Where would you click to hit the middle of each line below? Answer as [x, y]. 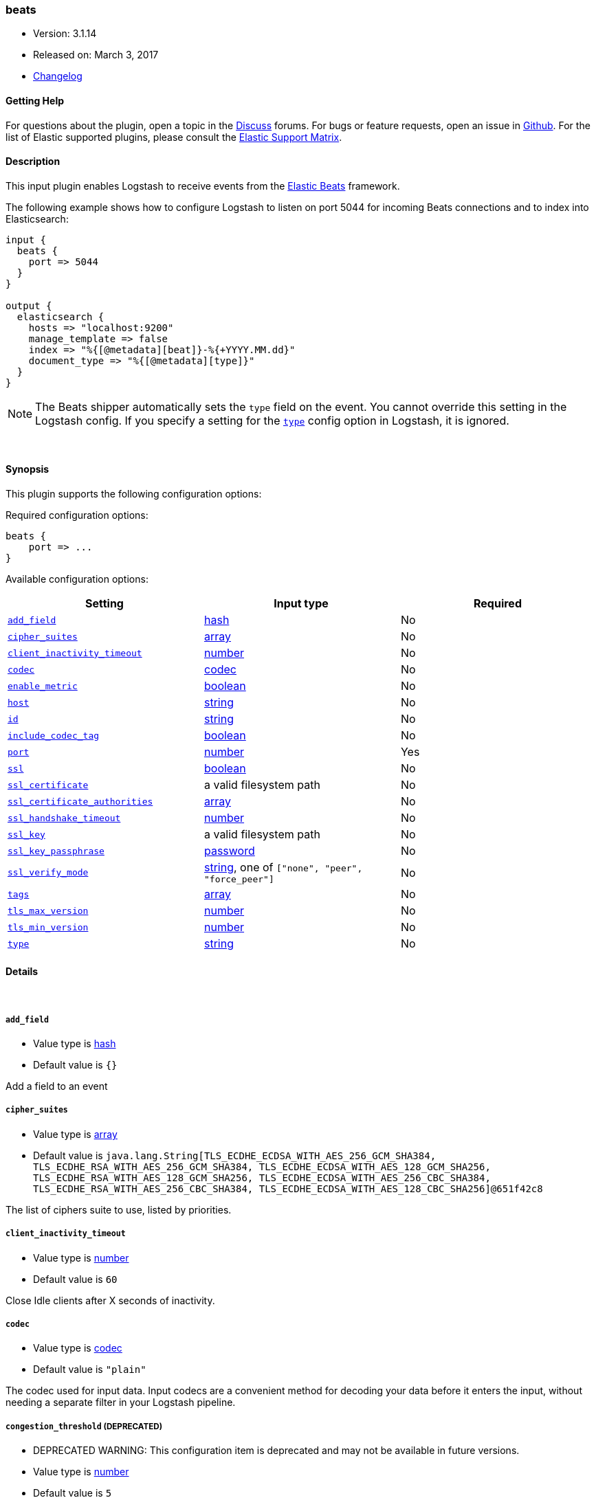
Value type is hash [75, 1044]
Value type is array [75, 1134]
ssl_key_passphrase [56, 851]
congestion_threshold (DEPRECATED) [84, 1426]
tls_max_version [48, 910]
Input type [301, 604]
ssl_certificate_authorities [80, 801]
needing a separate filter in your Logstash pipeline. [121, 1402]
